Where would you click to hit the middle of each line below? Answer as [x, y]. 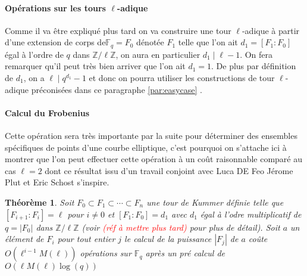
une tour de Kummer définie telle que [215, 202]
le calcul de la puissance [168, 239]
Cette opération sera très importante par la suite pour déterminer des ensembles [151, 136]
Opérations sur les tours [55, 7]
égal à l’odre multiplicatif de [251, 214]
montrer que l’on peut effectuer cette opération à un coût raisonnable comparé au [154, 159]
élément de [24, 239]
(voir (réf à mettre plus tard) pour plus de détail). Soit [181, 227]
